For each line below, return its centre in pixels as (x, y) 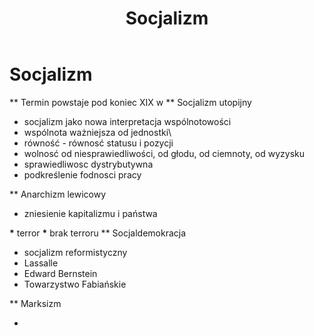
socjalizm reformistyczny (75, 252)
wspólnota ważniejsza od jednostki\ (97, 132)
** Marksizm (35, 303)
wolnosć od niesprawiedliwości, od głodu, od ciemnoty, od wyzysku (164, 153)
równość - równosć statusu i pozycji (98, 143)
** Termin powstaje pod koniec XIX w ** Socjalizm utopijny (130, 102)
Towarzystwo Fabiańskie (75, 284)
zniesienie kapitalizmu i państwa (90, 213)
